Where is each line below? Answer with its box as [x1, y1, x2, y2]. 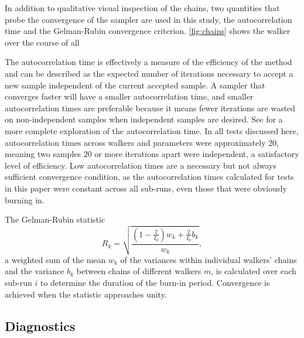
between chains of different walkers [76, 265, 201, 277]
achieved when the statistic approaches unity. [5, 288, 167, 300]
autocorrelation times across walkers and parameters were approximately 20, [5, 136, 279, 148]
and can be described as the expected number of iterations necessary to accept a [5, 67, 293, 79]
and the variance [5, 265, 64, 277]
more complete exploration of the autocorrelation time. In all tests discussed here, [5, 124, 299, 136]
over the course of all [5, 36, 80, 48]
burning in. [5, 193, 45, 206]
